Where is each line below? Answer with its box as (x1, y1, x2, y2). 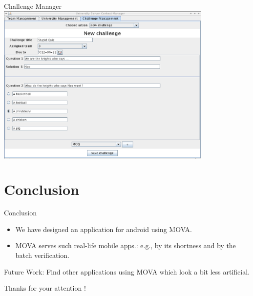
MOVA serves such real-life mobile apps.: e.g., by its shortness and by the (15, 240, 236, 251)
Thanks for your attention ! (4, 283, 86, 293)
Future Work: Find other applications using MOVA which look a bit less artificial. (4, 266, 250, 276)
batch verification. (15, 250, 69, 260)
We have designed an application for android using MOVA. (15, 224, 192, 234)
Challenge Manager (4, 1, 62, 11)
